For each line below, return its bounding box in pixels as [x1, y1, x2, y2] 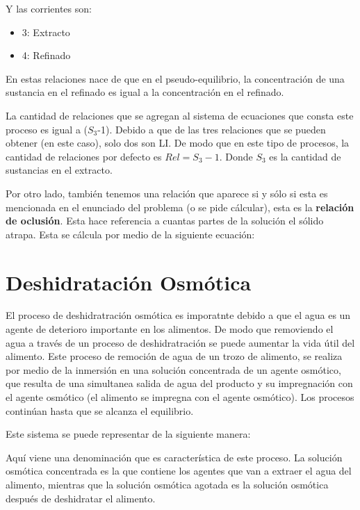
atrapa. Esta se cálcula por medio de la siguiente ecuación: [6, 227, 255, 241]
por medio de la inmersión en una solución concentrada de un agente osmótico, [6, 362, 341, 377]
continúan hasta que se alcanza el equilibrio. [6, 403, 194, 418]
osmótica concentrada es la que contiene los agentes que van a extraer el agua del [6, 463, 352, 478]
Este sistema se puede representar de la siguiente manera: [6, 427, 251, 441]
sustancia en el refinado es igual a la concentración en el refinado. [6, 85, 284, 99]
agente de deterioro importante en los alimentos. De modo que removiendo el [6, 322, 334, 336]
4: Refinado [22, 48, 71, 63]
